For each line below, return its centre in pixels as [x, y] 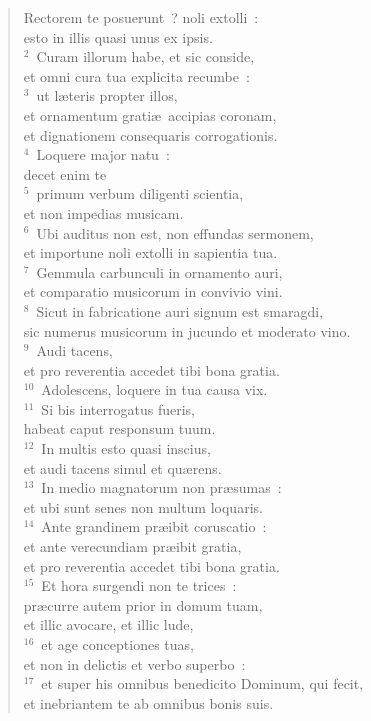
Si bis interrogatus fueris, [118, 408]
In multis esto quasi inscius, [126, 448]
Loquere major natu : [103, 154]
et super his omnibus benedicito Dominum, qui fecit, [202, 683]
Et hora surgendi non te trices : [139, 585]
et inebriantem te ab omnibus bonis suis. [148, 702]
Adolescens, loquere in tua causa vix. [154, 389]
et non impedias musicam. [103, 212]
